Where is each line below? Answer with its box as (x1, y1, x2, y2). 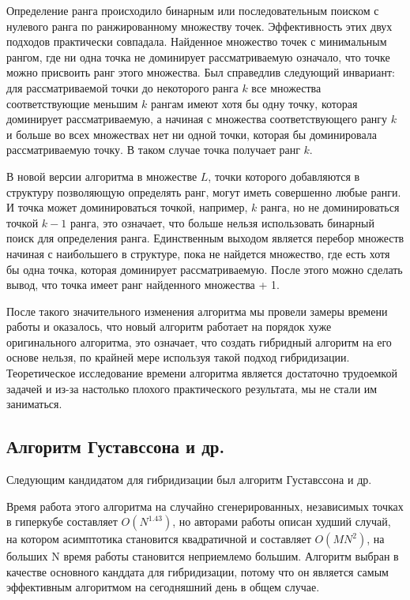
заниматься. (6, 396, 62, 412)
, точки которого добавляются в (208, 167, 360, 184)
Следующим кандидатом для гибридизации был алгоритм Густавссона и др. (6, 471, 372, 488)
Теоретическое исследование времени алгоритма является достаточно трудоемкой (6, 365, 397, 381)
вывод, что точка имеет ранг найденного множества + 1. (6, 276, 280, 293)
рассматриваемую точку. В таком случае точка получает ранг (6, 141, 300, 158)
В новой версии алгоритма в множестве (6, 167, 197, 184)
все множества (251, 79, 322, 96)
